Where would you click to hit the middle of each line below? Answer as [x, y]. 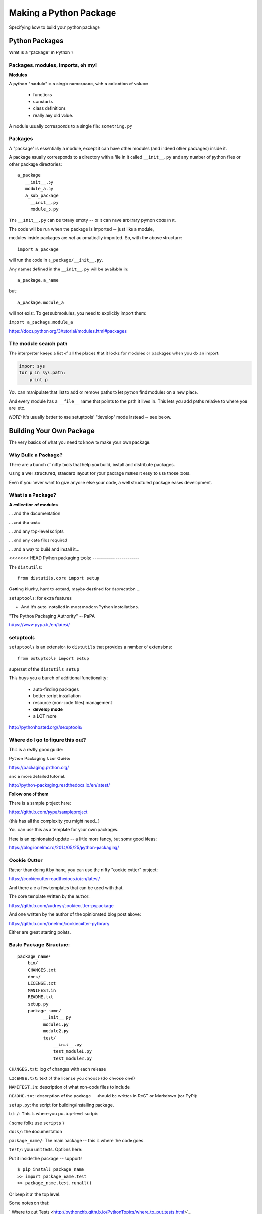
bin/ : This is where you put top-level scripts [54, 1114]
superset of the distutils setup [44, 669]
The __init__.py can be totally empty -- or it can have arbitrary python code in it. [92, 220]
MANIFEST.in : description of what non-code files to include [69, 1087]
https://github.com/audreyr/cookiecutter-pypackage [61, 905]
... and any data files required [38, 540]
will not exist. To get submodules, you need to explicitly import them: [78, 313]
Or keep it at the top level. [35, 1194]
